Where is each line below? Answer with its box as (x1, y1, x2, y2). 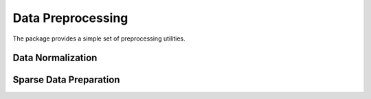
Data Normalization (12, 52, 98, 64)
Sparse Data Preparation (12, 74, 120, 86)
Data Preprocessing (12, 10, 128, 25)
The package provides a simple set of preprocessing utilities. (12, 34, 185, 43)
